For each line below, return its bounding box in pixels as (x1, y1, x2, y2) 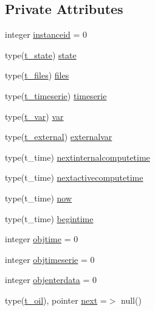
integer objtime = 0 (5, 232, 78, 245)
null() (121, 293, 142, 306)
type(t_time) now (5, 191, 72, 204)
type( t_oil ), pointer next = (5, 293, 107, 306)
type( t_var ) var (5, 110, 64, 122)
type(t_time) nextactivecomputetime (5, 171, 143, 184)
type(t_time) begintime (5, 212, 94, 225)
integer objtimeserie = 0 (5, 253, 95, 265)
